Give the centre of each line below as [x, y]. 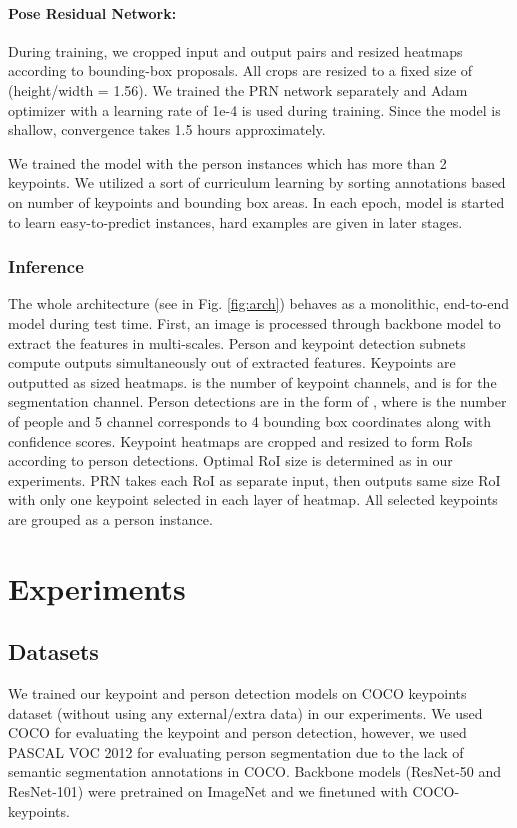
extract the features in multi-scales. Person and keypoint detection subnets [237, 342]
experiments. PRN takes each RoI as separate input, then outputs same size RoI [254, 479]
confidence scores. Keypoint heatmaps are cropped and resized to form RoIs [240, 440]
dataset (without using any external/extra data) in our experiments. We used [245, 712]
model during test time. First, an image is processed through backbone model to [254, 322]
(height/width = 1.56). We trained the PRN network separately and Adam [238, 89]
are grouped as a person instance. [110, 518]
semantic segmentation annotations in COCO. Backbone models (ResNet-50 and [255, 771]
